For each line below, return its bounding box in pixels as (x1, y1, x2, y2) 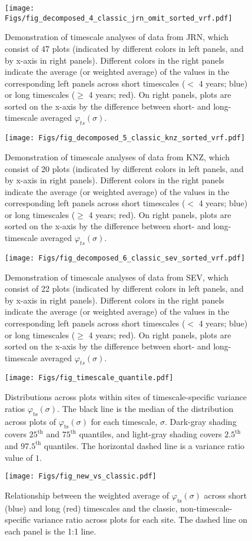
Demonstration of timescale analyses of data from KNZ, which (5, 150, 230, 163)
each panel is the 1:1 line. (5, 524, 97, 537)
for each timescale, (91, 415, 158, 427)
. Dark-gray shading (164, 415, 237, 427)
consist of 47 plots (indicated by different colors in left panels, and (5, 42, 244, 54)
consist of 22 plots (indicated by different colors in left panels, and (5, 282, 244, 295)
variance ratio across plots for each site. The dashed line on (33, 513, 248, 526)
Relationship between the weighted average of (5, 489, 170, 501)
